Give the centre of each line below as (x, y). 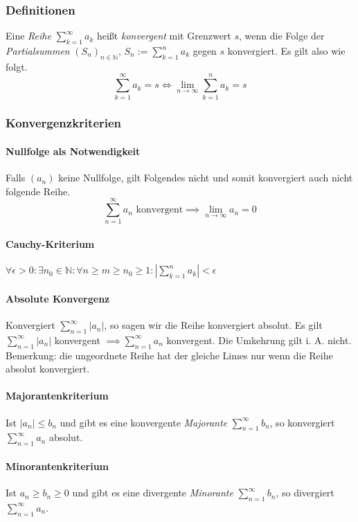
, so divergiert (305, 493)
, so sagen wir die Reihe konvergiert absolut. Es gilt (213, 325)
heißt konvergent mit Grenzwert (164, 36)
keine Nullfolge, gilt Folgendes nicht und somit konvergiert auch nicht (206, 178)
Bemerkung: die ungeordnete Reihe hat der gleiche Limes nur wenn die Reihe (169, 355)
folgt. (17, 66)
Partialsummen (38, 51)
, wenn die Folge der (282, 36)
